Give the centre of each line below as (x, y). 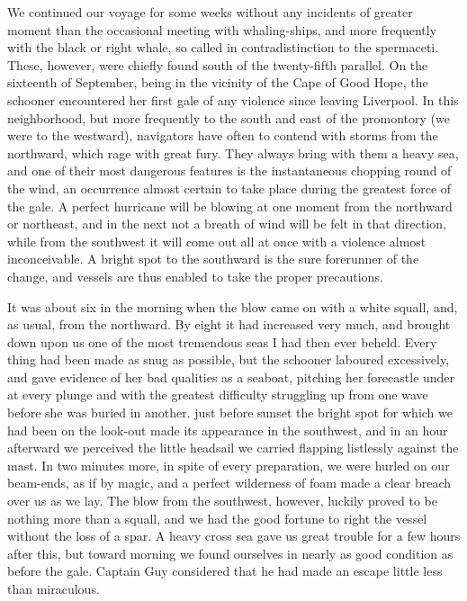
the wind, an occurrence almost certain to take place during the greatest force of (229, 188)
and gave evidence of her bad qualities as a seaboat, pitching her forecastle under (231, 377)
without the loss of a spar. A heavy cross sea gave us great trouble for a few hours (234, 536)
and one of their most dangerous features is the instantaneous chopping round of (229, 170)
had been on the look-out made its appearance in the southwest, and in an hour (228, 430)
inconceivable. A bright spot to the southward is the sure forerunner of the (213, 259)
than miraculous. (54, 588)
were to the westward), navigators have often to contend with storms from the (223, 135)
